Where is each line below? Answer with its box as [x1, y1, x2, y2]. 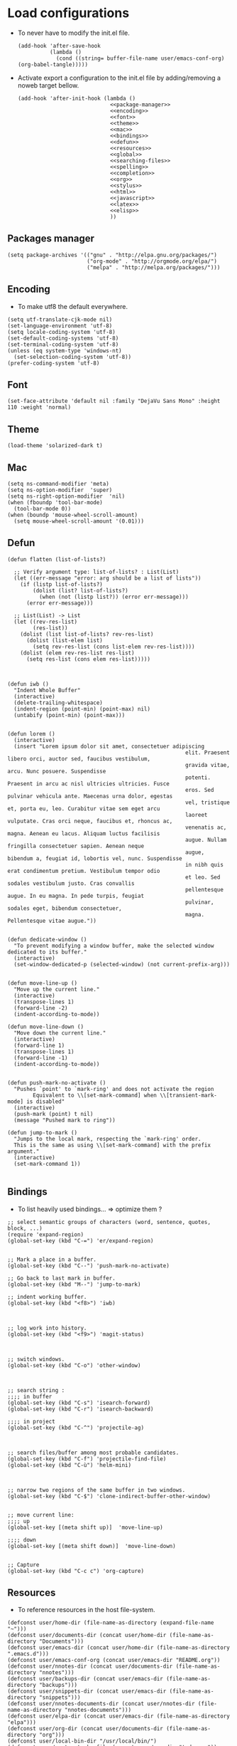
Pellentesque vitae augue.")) [7, 917, 97, 924]
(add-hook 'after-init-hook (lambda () [17, 95, 136, 102]
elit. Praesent [184, 749, 231, 756]
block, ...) [7, 1225, 43, 1232]
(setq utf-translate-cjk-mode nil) [7, 315, 113, 323]
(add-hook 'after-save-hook [17, 42, 101, 49]
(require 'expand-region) [7, 1230, 84, 1238]
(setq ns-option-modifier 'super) [7, 486, 113, 493]
